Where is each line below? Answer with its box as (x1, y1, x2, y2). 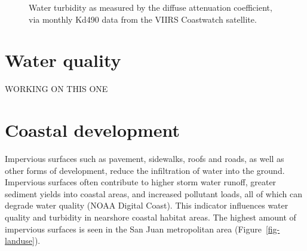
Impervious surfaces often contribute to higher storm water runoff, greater (5, 176, 277, 188)
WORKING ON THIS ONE (5, 82, 108, 95)
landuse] (5, 234, 35, 247)
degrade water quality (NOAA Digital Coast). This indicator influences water (5, 199, 288, 212)
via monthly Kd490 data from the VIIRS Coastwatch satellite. (29, 13, 257, 25)
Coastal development (5, 118, 180, 142)
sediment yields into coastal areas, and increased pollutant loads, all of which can (5, 187, 302, 200)
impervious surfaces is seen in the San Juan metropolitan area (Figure (5, 222, 262, 235)
